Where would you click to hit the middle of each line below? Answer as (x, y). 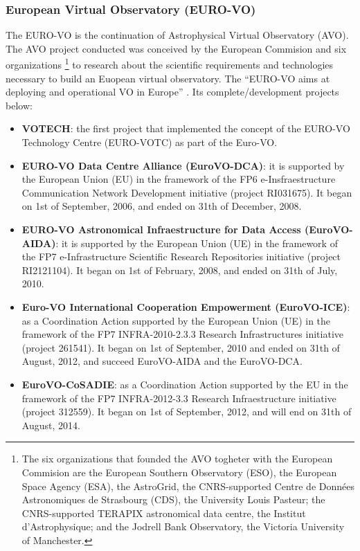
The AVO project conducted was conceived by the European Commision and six (176, 48)
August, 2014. (51, 425)
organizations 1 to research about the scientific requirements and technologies (170, 64)
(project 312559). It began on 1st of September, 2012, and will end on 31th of (187, 412)
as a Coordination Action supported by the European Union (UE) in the (176, 320)
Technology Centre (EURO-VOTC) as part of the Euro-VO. (150, 142)
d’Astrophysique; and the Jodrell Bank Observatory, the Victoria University (183, 526)
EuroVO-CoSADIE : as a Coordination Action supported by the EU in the (185, 384)
